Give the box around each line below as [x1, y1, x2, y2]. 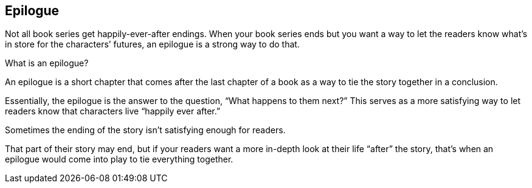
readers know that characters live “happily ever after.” [5, 106, 221, 117]
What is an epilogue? [5, 58, 89, 69]
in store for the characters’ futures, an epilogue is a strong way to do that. [5, 39, 300, 50]
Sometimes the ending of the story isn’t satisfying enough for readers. [5, 125, 286, 136]
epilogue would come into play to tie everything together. [5, 154, 233, 165]
